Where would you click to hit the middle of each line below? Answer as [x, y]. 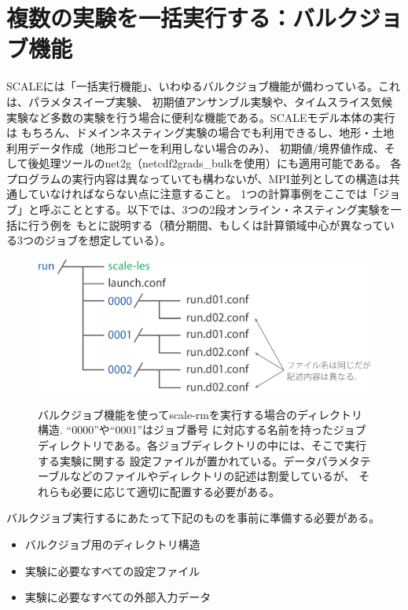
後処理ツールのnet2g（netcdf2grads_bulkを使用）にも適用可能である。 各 [215, 163]
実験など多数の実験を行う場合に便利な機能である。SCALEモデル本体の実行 [201, 117]
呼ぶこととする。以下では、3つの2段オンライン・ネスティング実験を [215, 209]
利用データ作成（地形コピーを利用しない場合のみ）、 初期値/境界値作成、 [195, 147]
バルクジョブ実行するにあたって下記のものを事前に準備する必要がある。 [193, 518]
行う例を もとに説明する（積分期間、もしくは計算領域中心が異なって [206, 224]
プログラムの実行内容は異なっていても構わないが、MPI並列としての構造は [198, 178]
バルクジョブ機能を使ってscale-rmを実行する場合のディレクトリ [200, 414]
